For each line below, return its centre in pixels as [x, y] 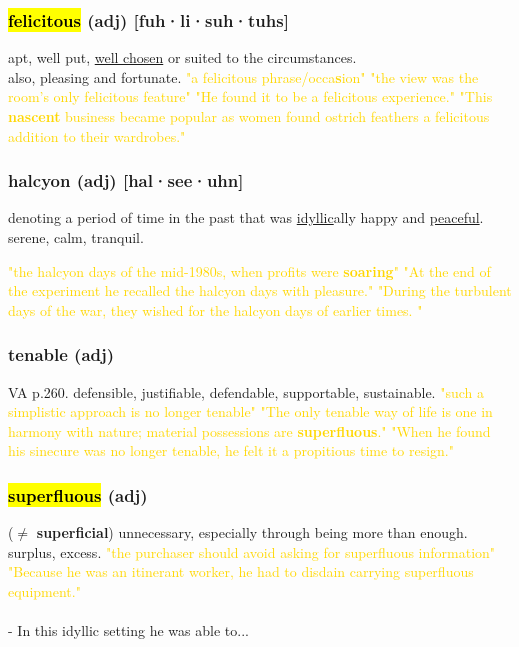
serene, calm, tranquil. [76, 237]
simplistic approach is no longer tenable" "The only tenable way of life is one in [250, 411]
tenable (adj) [61, 354]
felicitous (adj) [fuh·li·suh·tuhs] [148, 19]
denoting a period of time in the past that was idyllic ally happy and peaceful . [246, 217]
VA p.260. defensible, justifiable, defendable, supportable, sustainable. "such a [246, 391]
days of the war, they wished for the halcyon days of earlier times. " [215, 309]
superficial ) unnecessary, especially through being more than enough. [252, 532]
